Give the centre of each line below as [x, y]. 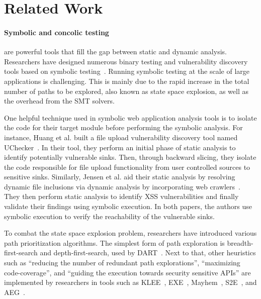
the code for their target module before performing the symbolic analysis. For [123, 127]
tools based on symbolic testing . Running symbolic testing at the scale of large [127, 71]
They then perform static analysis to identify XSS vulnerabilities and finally [121, 196]
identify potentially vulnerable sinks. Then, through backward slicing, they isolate [130, 157]
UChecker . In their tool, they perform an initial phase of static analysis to [120, 147]
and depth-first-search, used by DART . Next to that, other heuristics [148, 253]
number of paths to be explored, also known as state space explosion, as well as [126, 91]
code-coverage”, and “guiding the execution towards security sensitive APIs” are [127, 272]
